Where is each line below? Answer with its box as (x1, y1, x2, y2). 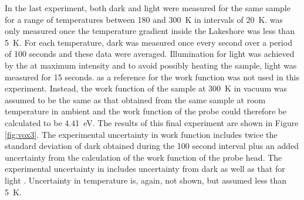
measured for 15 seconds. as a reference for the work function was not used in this (5, 70, 300, 83)
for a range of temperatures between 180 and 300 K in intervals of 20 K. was (5, 13, 283, 25)
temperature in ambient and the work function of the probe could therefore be (5, 105, 287, 117)
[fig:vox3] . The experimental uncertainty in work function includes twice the (5, 128, 278, 140)
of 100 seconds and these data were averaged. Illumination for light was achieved (5, 48, 295, 60)
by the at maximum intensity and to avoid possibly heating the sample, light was (5, 59, 297, 71)
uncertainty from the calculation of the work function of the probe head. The (5, 151, 282, 163)
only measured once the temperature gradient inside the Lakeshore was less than (5, 25, 295, 37)
